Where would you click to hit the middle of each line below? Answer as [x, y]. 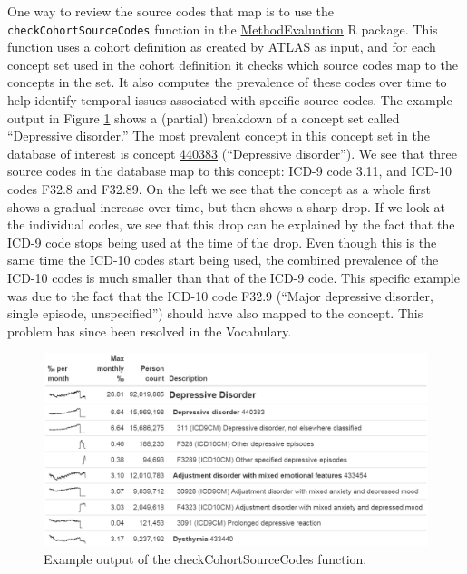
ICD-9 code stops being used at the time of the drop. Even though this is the [222, 242]
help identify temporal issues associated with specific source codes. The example [230, 100]
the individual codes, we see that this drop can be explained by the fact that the [231, 224]
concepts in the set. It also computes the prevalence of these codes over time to [227, 82]
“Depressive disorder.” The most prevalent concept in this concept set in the [219, 136]
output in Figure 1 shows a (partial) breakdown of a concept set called [204, 117]
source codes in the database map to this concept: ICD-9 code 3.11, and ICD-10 [229, 171]
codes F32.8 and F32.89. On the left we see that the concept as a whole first [219, 189]
